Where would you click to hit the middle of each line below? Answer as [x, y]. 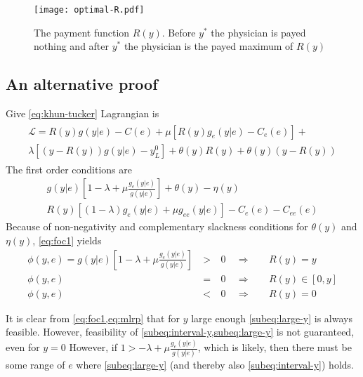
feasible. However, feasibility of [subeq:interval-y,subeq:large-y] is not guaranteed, [180, 332]
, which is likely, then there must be [275, 347]
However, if [93, 347]
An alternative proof [82, 84]
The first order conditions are [69, 169]
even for [23, 347]
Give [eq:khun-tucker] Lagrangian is [82, 113]
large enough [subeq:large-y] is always [272, 318]
